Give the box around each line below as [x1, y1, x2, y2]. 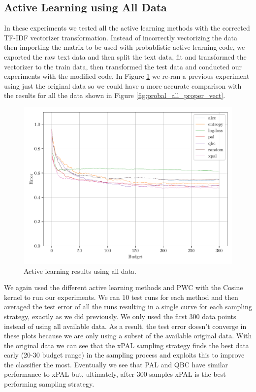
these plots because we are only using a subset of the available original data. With [4, 330, 252, 341]
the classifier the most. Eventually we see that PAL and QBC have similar [4, 359, 228, 369]
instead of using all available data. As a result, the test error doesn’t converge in [4, 321, 247, 331]
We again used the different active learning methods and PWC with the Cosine [4, 282, 243, 293]
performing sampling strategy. [4, 379, 95, 389]
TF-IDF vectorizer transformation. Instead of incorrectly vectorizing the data [4, 32, 237, 42]
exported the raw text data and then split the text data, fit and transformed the [4, 51, 247, 62]
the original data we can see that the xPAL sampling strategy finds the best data [4, 340, 249, 350]
